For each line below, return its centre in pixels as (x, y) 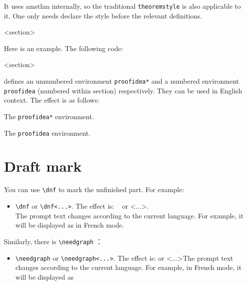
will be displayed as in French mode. (70, 225)
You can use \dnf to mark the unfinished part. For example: (94, 189)
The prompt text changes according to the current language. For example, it (129, 215)
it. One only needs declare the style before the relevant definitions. (103, 15)
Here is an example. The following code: (64, 48)
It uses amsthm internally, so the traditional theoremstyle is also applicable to (123, 6)
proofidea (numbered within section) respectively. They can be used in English (123, 90)
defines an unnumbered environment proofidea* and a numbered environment (122, 81)
